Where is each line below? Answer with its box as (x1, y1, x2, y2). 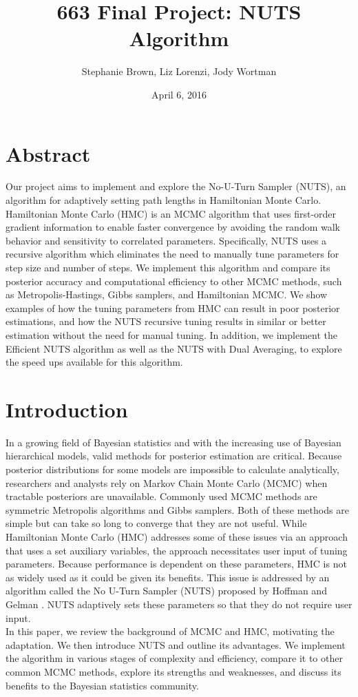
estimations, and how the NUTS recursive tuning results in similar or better (6, 314, 326, 329)
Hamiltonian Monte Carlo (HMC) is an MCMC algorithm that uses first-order (6, 206, 337, 220)
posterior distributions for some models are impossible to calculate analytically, (6, 462, 339, 477)
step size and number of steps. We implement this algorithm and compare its (6, 260, 330, 274)
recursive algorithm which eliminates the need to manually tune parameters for (6, 247, 339, 261)
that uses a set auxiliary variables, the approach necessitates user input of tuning (6, 543, 348, 557)
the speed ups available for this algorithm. (6, 355, 183, 369)
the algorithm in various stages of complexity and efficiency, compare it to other (6, 651, 343, 665)
